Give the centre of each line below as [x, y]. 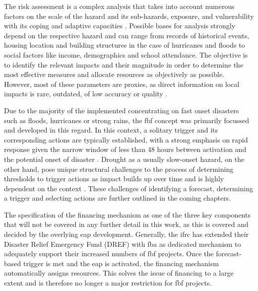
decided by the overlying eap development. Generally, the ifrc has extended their [127, 234]
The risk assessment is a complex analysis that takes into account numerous [119, 6]
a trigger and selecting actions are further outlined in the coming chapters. [118, 198]
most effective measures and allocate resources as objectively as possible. [114, 74]
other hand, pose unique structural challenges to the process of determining [119, 169]
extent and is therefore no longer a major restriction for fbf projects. [108, 283]
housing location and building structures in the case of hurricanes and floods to [125, 45]
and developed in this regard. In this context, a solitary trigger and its [111, 130]
